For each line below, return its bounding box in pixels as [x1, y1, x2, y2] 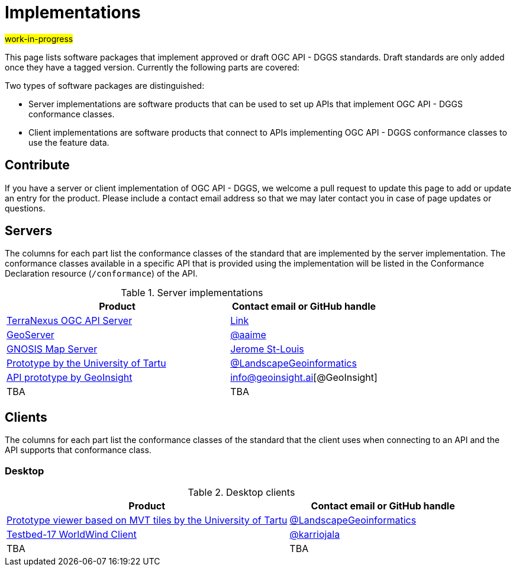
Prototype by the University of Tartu [7, 357, 166, 370]
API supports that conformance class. [5, 445, 151, 455]
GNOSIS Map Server [7, 343, 98, 355]
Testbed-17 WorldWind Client [7, 528, 137, 541]
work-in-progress [5, 33, 73, 44]
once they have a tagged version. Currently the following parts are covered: [5, 62, 300, 72]
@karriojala [289, 528, 340, 541]
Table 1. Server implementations [121, 287, 263, 299]
